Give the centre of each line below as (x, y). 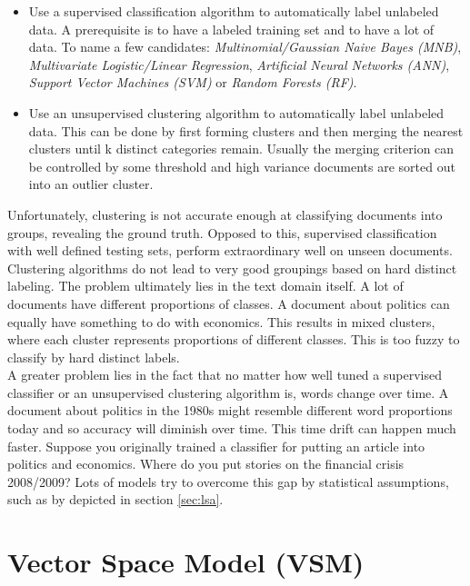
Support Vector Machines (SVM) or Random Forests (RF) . (193, 82)
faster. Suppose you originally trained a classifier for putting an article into (216, 446)
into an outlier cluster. (91, 184)
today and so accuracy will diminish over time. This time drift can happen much (232, 428)
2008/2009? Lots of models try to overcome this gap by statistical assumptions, (228, 481)
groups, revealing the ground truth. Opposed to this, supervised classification (222, 232)
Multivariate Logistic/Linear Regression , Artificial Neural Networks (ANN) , (239, 64)
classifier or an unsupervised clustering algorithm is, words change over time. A (228, 392)
